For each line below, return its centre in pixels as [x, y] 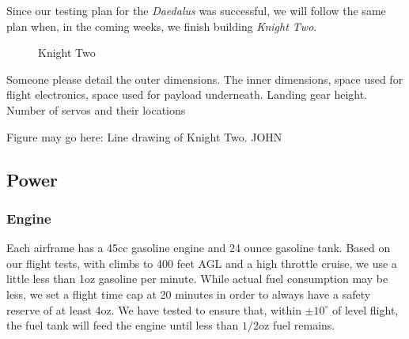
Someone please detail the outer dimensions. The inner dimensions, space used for [205, 79]
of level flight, [365, 309]
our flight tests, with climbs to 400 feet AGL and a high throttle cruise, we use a [202, 263]
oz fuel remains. [297, 325]
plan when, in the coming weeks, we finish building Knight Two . [162, 26]
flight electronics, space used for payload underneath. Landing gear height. [187, 94]
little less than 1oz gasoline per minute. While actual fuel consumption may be [197, 279]
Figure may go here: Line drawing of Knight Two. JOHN [144, 136]
